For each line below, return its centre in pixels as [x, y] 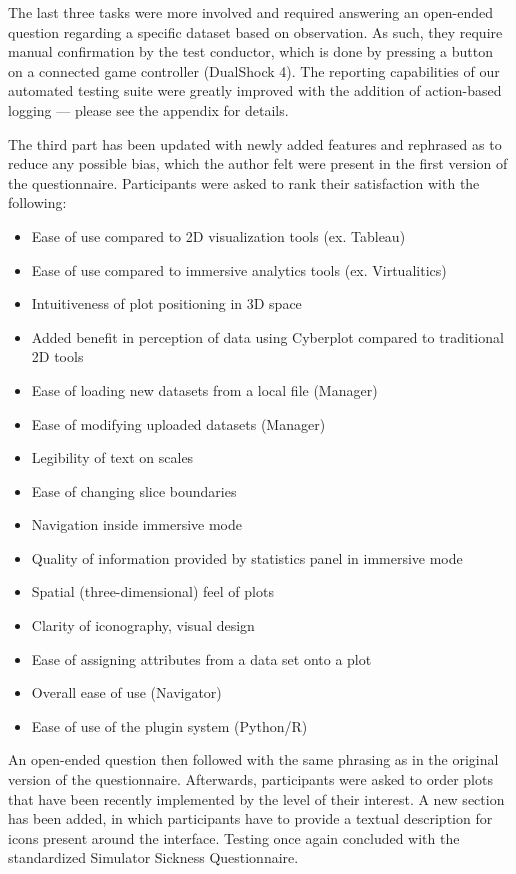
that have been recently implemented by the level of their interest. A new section [256, 798]
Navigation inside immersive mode [136, 524]
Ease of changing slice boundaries [134, 490]
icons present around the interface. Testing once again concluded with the [234, 837]
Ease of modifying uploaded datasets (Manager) [178, 423]
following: [37, 202]
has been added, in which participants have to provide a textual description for [250, 818]
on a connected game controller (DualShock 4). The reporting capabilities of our [254, 70]
